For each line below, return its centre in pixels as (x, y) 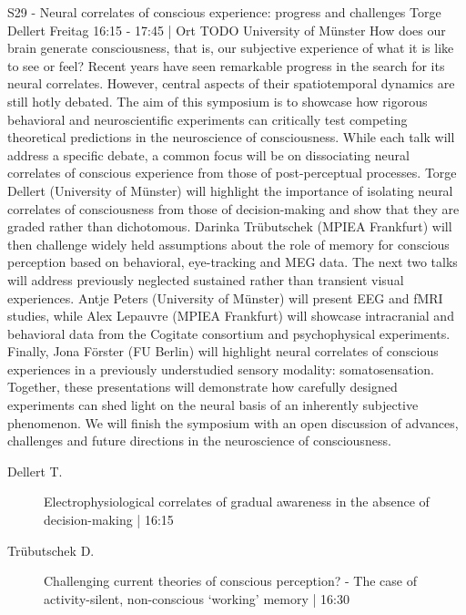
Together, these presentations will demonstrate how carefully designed (203, 387)
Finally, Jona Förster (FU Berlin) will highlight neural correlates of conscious (223, 351)
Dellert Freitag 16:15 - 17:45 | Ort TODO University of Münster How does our (227, 30)
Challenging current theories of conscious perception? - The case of (230, 581)
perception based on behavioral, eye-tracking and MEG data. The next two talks (233, 262)
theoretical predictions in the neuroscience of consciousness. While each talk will (231, 137)
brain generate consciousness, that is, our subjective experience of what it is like (231, 48)
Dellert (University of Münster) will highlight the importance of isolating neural (230, 190)
